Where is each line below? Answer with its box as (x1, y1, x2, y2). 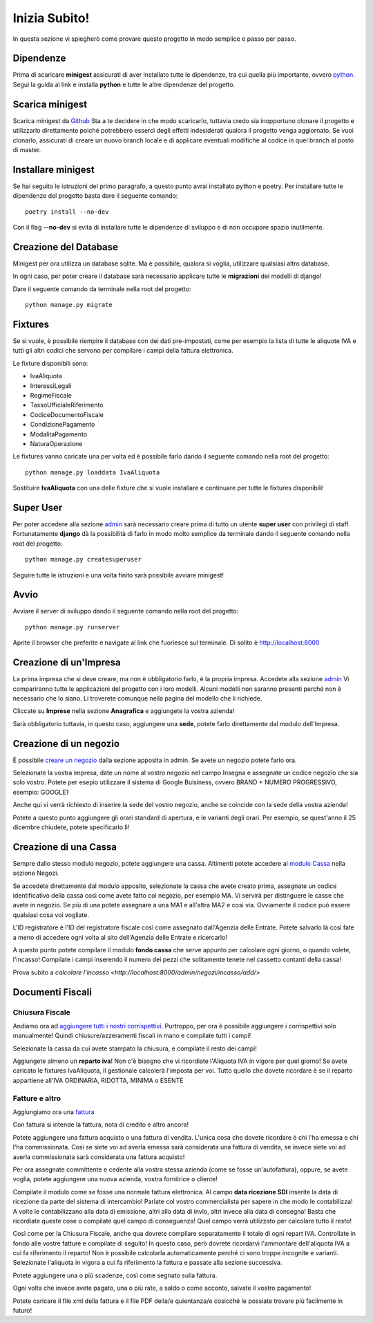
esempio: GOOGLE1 (12, 788, 69, 796)
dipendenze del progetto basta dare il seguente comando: (12, 192, 178, 200)
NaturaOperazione (30, 439, 83, 447)
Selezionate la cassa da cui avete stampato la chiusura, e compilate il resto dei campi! (12, 1044, 257, 1053)
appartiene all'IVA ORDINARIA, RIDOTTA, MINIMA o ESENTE (12, 1076, 184, 1084)
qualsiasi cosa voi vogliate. (12, 910, 90, 919)
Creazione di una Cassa (12, 841, 117, 853)
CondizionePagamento (30, 420, 95, 429)
